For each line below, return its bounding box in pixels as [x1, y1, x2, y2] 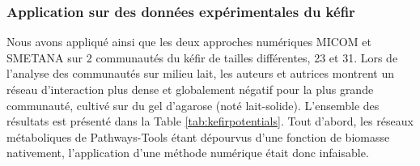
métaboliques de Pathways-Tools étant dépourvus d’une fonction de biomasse [6, 128, 390, 145]
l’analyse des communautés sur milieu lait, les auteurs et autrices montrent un [6, 65, 394, 82]
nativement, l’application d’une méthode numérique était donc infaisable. [6, 144, 369, 161]
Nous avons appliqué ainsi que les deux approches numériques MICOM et [6, 33, 371, 50]
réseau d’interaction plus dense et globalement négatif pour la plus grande [6, 81, 374, 97]
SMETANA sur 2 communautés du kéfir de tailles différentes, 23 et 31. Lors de [6, 49, 398, 66]
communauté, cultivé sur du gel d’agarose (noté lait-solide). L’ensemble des [6, 96, 380, 113]
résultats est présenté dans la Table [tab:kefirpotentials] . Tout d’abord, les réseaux [6, 113, 414, 130]
